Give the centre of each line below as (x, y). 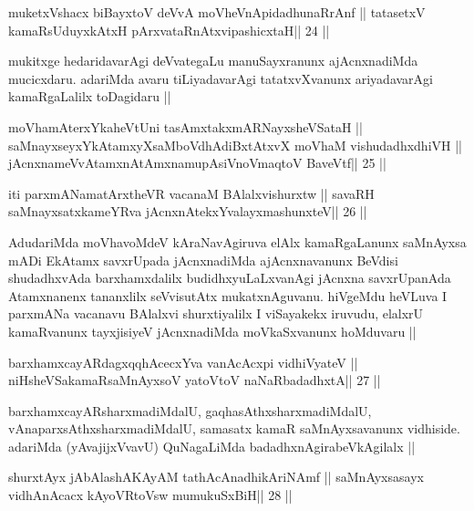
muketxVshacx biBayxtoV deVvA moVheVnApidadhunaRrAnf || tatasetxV (217, 12)
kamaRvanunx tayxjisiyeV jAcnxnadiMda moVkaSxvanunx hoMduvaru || (212, 331)
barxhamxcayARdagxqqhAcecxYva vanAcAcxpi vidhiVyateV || (183, 362)
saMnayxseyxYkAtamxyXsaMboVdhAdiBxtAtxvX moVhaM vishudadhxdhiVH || (235, 145)
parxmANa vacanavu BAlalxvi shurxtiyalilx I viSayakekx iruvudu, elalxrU (216, 313)
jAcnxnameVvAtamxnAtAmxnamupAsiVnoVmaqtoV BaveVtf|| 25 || (197, 163)
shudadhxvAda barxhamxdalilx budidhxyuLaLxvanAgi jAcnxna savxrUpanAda (230, 278)
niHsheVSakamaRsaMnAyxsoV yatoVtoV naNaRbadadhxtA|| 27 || (195, 380)
